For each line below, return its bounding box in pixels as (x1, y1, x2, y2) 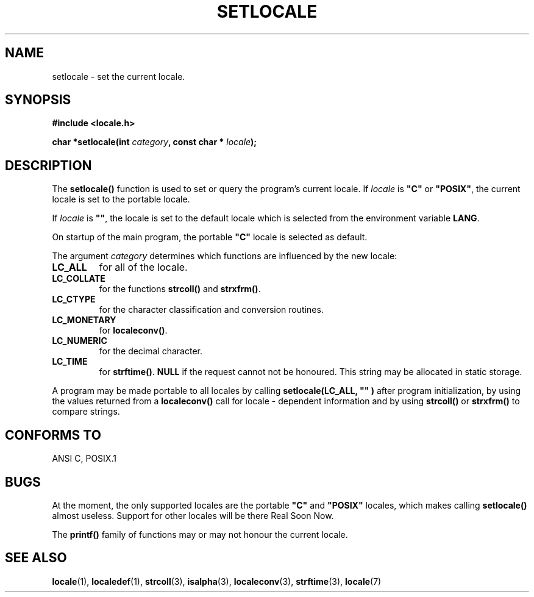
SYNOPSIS (5, 92, 71, 108)
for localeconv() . (99, 325, 168, 336)
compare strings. (52, 406, 120, 417)
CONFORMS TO (5, 427, 101, 443)
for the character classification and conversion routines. (99, 304, 324, 315)
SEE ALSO (5, 550, 67, 566)
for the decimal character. (99, 346, 203, 357)
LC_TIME (52, 356, 88, 367)
